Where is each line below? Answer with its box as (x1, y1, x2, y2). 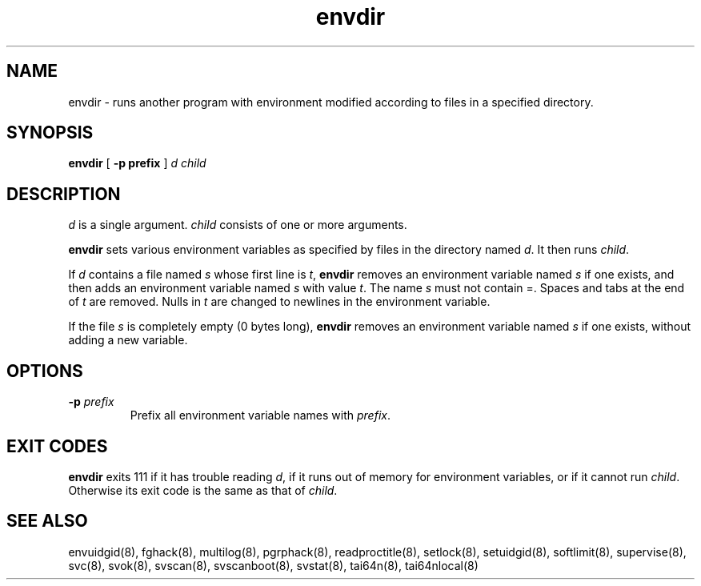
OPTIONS (6, 360, 83, 381)
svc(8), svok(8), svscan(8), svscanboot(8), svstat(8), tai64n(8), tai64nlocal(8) (68, 558, 479, 572)
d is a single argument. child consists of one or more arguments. (68, 218, 407, 232)
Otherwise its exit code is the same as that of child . (68, 483, 338, 497)
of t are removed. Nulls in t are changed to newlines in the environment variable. (68, 295, 491, 309)
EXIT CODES (6, 435, 108, 456)
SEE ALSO (6, 511, 88, 532)
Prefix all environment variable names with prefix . (130, 408, 391, 423)
